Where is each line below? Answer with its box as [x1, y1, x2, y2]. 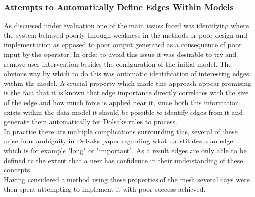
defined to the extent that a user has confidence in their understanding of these [4, 155, 243, 165]
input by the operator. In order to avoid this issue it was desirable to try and [4, 49, 237, 59]
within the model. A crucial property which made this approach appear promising [4, 78, 252, 88]
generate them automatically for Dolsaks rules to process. [4, 116, 177, 127]
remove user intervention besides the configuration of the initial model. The [4, 58, 232, 69]
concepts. [4, 165, 32, 175]
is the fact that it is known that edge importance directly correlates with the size [4, 87, 249, 98]
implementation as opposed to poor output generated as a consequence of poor [4, 39, 242, 50]
